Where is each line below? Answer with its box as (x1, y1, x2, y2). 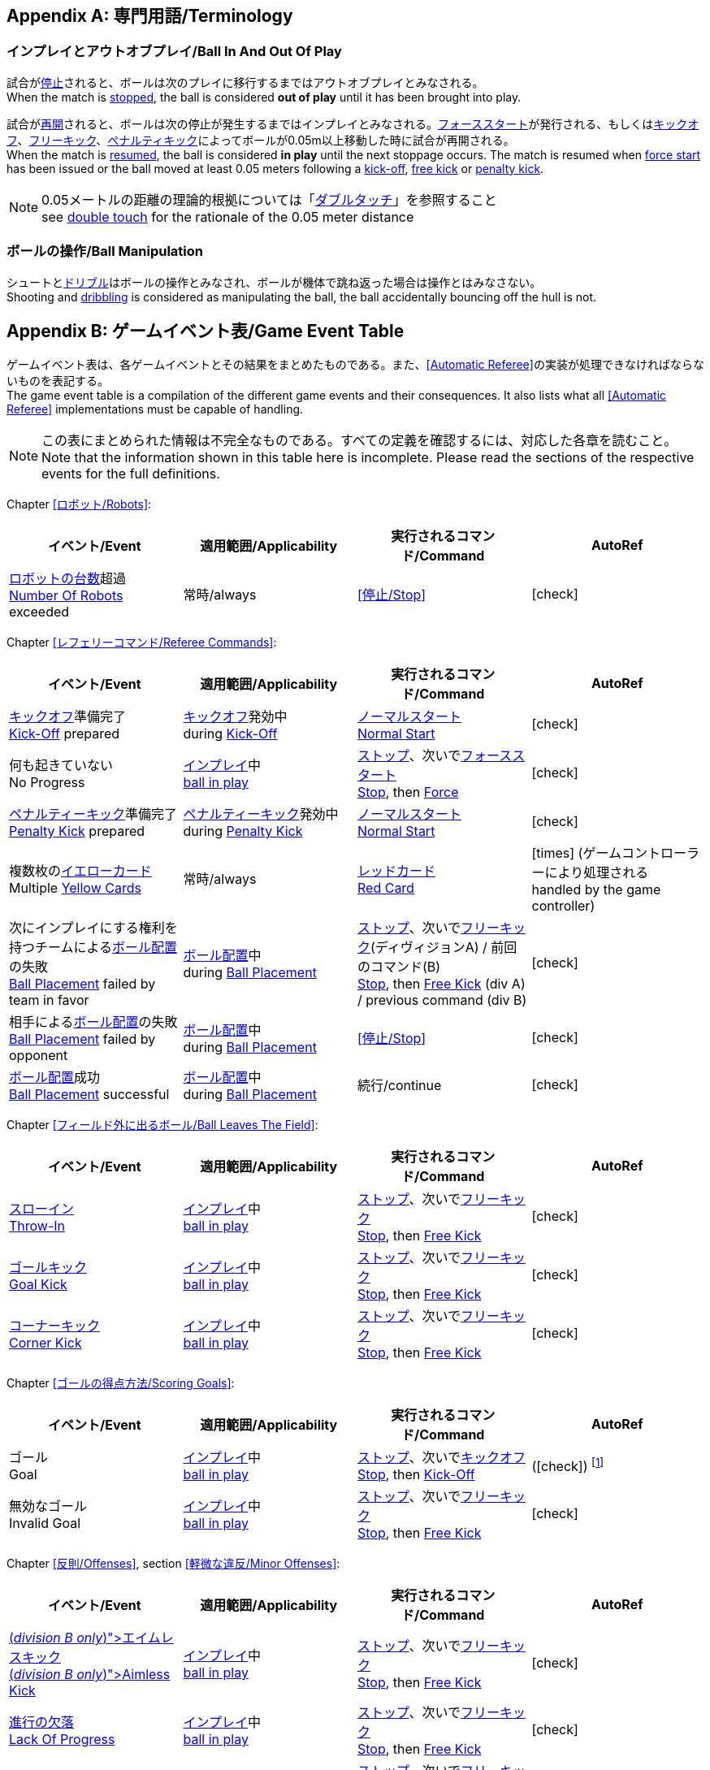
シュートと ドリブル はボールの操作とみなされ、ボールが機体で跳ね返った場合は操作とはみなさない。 (6, 275, 542, 289)
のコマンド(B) (357, 959, 441, 976)
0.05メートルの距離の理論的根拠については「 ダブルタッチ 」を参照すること (41, 191, 497, 208)
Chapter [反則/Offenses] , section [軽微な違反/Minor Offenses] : (6, 1556, 340, 1571)
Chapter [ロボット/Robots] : (6, 497, 152, 512)
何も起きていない (9, 757, 114, 774)
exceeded (9, 604, 70, 621)
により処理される (544, 864, 649, 881)
